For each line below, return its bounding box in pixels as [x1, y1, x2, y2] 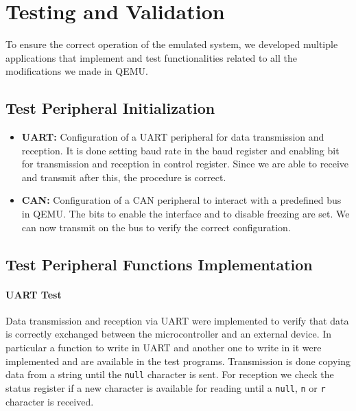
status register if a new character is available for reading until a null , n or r [5, 380, 326, 395]
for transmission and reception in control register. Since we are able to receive [21, 156, 348, 171]
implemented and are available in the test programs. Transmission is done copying [5, 353, 351, 368]
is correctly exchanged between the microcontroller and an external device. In [5, 327, 332, 341]
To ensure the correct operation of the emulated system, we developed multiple [5, 37, 338, 51]
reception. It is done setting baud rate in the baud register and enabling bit [21, 143, 340, 157]
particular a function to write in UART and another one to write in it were [5, 340, 322, 355]
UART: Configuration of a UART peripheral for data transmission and [21, 130, 324, 144]
